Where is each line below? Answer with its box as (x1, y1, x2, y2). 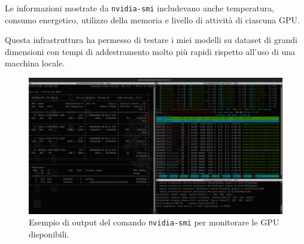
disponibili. (29, 228, 69, 240)
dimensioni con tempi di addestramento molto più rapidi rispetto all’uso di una (5, 45, 296, 57)
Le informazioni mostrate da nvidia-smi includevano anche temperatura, (5, 2, 275, 14)
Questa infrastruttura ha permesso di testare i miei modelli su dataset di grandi (5, 33, 297, 46)
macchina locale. (5, 57, 65, 69)
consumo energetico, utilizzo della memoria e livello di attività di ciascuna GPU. (5, 13, 300, 26)
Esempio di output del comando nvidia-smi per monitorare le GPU (29, 216, 279, 228)
